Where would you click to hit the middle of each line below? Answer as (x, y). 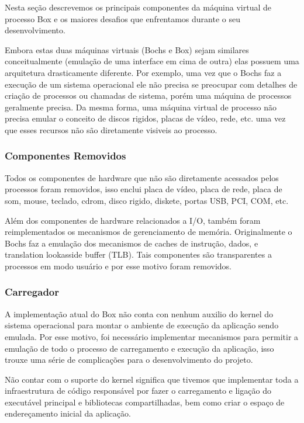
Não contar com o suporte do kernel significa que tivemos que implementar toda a (152, 379)
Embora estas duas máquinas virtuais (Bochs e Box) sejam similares (127, 49)
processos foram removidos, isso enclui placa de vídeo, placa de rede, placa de (144, 189)
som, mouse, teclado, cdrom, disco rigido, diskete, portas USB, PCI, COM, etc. (147, 200)
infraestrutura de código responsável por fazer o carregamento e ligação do (138, 391)
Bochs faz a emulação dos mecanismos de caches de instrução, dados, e (132, 243)
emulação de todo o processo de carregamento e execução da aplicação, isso (139, 348)
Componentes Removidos (65, 156)
